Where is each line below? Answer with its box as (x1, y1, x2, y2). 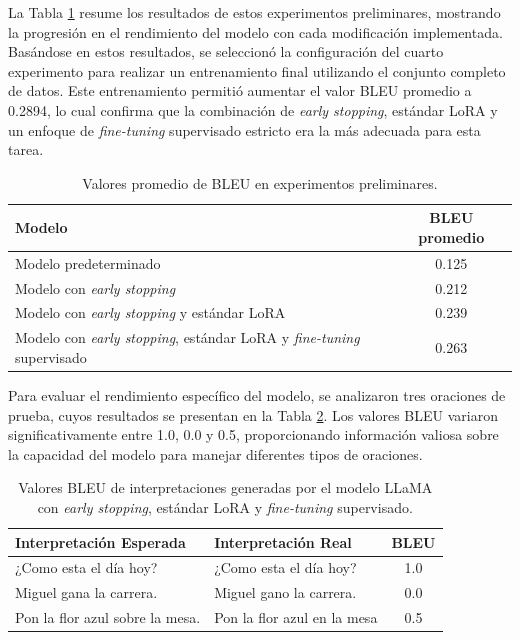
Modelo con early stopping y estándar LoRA (15, 302, 286, 323)
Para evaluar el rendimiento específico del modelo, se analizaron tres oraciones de (8, 385, 506, 405)
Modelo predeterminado (15, 252, 161, 273)
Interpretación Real (214, 531, 352, 552)
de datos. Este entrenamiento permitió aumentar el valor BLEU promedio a (8, 80, 472, 101)
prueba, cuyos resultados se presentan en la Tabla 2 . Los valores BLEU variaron (8, 404, 498, 425)
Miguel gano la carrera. (214, 582, 357, 603)
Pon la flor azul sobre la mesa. (15, 607, 201, 628)
